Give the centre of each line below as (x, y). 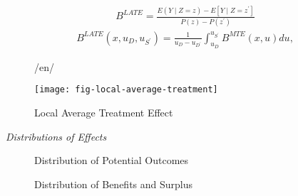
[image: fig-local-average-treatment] (126, 90)
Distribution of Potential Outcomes (112, 160)
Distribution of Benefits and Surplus (114, 184)
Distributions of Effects (56, 136)
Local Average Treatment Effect (104, 113)
